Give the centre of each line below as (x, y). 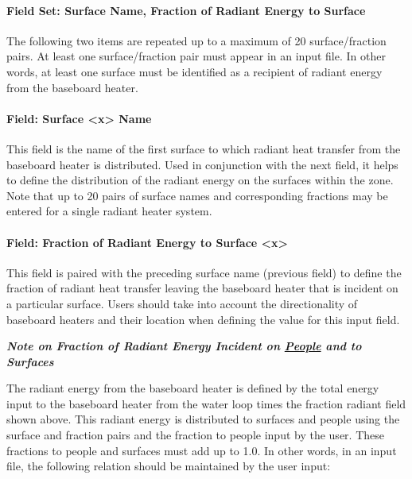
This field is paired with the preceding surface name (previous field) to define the (204, 272)
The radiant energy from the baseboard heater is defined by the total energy (193, 388)
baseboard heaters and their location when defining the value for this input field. (203, 319)
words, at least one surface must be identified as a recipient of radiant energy (194, 71)
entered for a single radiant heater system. (109, 211)
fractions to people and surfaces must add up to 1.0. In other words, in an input (202, 450)
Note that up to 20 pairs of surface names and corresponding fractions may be (197, 195)
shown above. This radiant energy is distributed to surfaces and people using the (203, 419)
